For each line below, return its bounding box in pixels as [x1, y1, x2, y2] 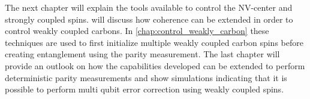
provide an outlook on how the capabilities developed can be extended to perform [5, 59, 305, 72]
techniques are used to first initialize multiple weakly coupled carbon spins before [5, 36, 303, 48]
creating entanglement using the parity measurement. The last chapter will [5, 48, 280, 60]
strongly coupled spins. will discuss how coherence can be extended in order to [5, 13, 293, 25]
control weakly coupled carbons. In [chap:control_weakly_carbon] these [5, 24, 269, 37]
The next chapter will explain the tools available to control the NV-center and [5, 1, 293, 13]
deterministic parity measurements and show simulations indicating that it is [5, 71, 287, 83]
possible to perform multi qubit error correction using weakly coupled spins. [5, 83, 284, 95]
